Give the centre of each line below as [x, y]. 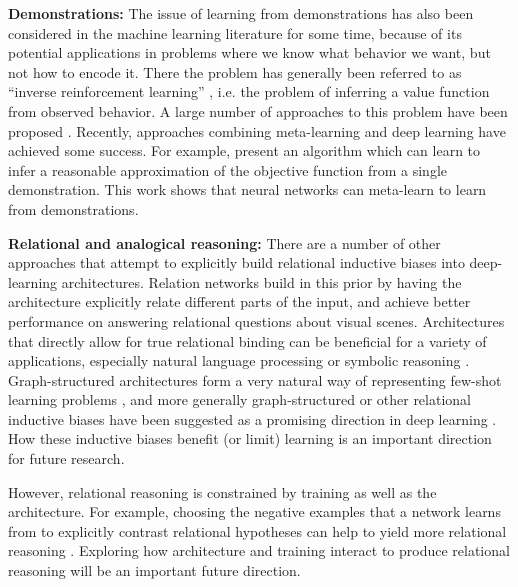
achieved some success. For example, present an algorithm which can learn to [244, 150]
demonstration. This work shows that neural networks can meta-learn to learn [247, 189]
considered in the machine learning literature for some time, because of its [235, 32]
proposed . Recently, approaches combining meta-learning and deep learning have [257, 130]
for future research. [66, 458]
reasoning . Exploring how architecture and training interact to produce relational [259, 550]
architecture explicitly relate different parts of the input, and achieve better [239, 301]
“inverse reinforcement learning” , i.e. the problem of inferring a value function [249, 91]
